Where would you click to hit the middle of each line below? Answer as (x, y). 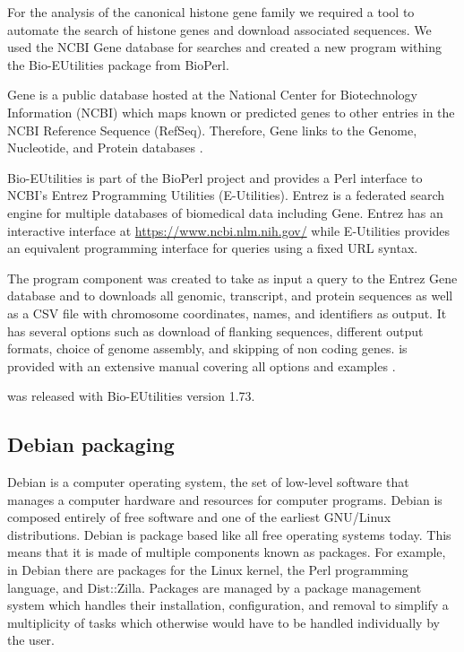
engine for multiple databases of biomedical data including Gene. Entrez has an (225, 212)
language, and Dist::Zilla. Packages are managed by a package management (215, 587)
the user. (31, 640)
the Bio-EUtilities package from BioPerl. (118, 64)
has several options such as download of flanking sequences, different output (215, 330)
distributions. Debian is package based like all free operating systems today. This (229, 534)
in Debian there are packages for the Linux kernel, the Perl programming (208, 570)
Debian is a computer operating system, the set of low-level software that (208, 482)
